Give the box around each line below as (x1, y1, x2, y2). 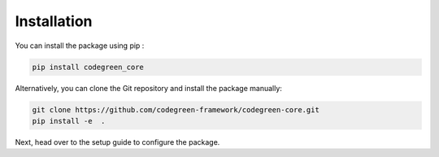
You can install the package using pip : (15, 41, 145, 50)
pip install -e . (32, 116, 106, 125)
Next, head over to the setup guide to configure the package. (15, 137, 220, 146)
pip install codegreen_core (32, 62, 144, 72)
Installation (15, 12, 93, 30)
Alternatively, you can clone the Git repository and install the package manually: (15, 83, 282, 93)
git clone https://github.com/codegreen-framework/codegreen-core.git (32, 105, 320, 114)
